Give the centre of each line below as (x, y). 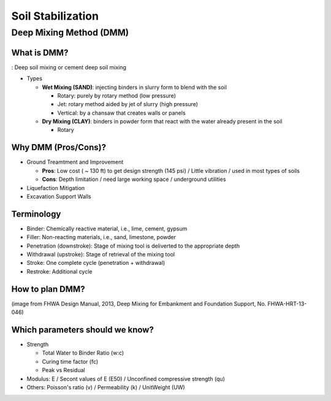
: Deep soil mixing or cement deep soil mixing (69, 67)
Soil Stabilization (55, 16)
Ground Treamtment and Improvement (75, 162)
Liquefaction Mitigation (56, 188)
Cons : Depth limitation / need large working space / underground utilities (134, 179)
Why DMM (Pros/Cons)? (59, 147)
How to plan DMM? (48, 289)
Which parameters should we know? (83, 330)
